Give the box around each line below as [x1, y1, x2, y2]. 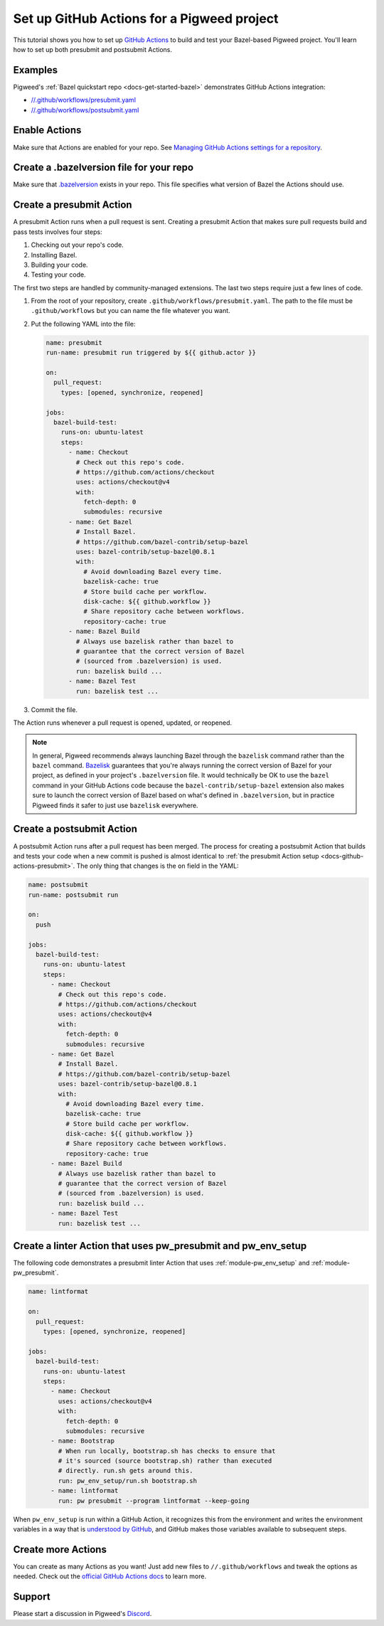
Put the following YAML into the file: [31, 319, 136, 328]
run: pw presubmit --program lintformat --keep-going [58, 1497, 250, 1504]
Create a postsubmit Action [13, 823, 138, 835]
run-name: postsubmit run [28, 891, 119, 899]
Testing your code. [31, 270, 86, 279]
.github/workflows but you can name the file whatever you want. [31, 307, 230, 315]
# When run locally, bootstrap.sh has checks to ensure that [58, 1447, 276, 1455]
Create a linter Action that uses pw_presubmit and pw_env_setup [13, 1240, 307, 1252]
